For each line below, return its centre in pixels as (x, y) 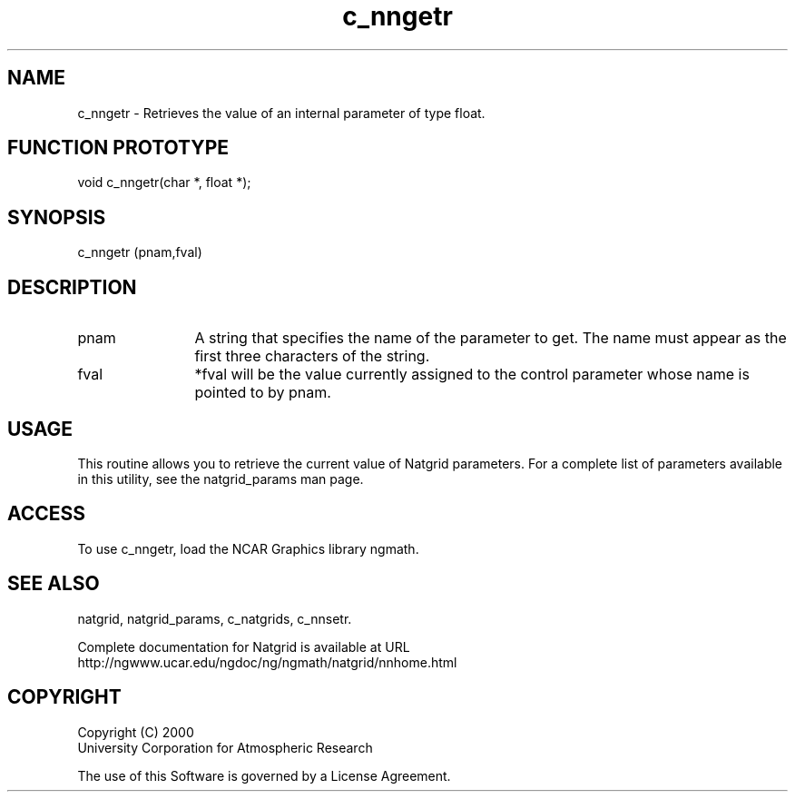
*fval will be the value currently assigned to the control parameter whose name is (472, 375)
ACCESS (47, 514)
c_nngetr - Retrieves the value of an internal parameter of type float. (281, 113)
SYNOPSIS (57, 217)
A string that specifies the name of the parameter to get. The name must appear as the (491, 338)
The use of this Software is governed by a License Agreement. (264, 775)
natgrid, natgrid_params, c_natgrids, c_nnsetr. (215, 618)
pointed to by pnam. (263, 393)
